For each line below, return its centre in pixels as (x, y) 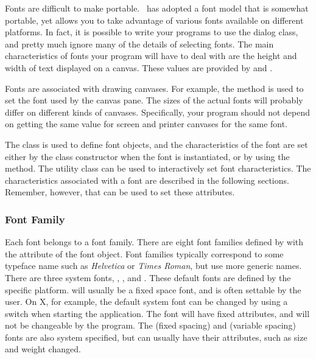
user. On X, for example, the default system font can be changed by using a (146, 301)
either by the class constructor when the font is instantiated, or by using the (147, 156)
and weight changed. (43, 349)
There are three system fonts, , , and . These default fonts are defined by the (148, 277)
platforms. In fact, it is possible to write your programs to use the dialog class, (152, 32)
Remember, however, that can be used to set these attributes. (120, 192)
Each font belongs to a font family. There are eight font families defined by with (154, 242)
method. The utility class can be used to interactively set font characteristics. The (158, 168)
